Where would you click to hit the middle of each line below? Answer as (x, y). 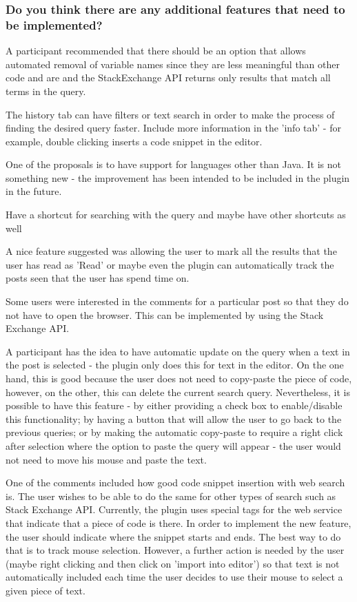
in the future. (34, 191)
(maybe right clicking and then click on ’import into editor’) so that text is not (173, 563)
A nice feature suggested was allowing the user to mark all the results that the (171, 251)
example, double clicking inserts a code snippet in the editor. (134, 141)
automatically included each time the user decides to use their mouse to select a (174, 577)
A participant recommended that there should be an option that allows (156, 51)
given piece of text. (45, 590)
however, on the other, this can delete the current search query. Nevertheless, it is (178, 392)
